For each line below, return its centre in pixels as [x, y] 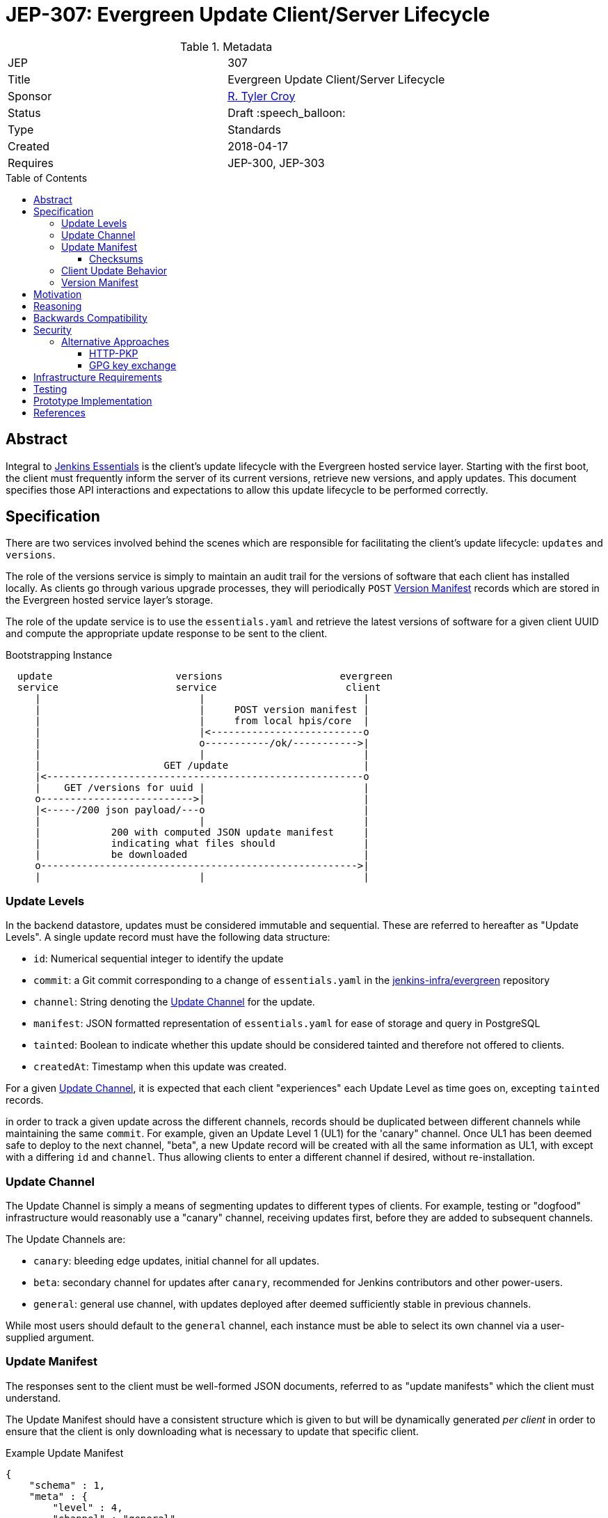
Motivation [58, 294]
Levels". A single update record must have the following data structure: [168, 937]
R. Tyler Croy [262, 96]
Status [24, 112]
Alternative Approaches [115, 341]
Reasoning [58, 306]
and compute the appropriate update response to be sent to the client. [167, 634]
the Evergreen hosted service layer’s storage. [110, 600]
